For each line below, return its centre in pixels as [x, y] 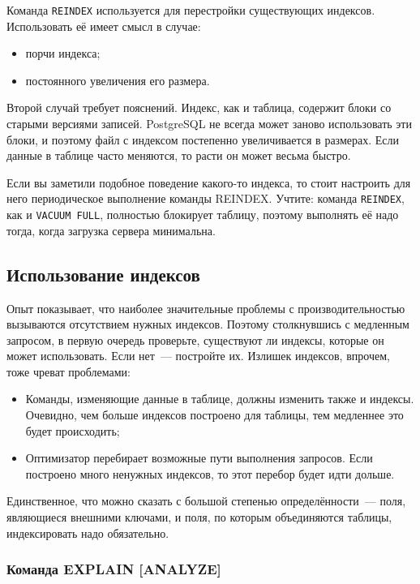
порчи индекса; [63, 53]
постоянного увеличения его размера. [118, 80]
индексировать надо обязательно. [88, 532]
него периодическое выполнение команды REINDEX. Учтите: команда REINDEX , [206, 198]
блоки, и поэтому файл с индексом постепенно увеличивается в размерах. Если [203, 139]
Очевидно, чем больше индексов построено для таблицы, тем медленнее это [214, 415]
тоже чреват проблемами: [69, 371]
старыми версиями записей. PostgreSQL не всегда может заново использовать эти [209, 124]
